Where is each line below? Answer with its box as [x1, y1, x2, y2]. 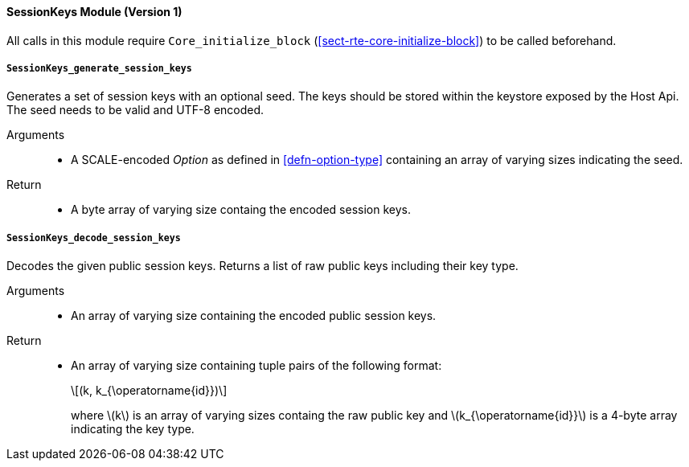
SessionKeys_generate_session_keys [6, 63, 192, 74]
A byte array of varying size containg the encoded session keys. [71, 203, 411, 217]
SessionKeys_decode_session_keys [6, 231, 181, 244]
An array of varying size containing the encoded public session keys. [71, 309, 437, 323]
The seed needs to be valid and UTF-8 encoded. [6, 103, 265, 117]
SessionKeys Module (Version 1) [6, 5, 183, 18]
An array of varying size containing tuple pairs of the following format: [71, 358, 442, 373]
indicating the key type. [71, 422, 195, 436]
